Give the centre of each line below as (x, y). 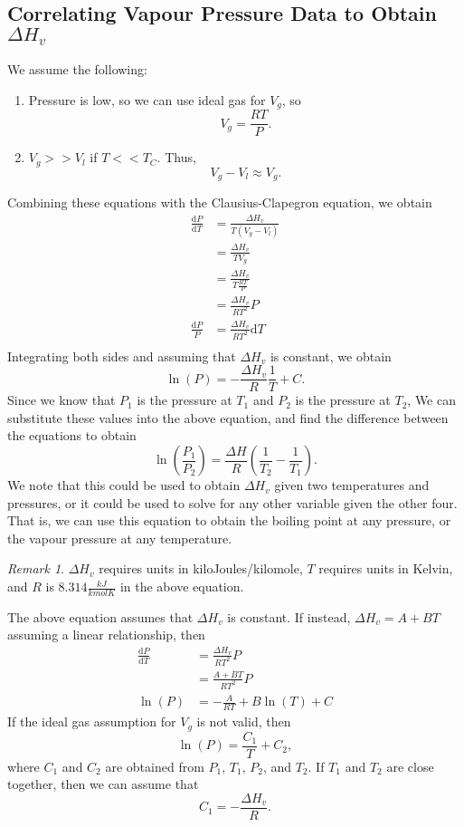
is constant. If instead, (289, 616)
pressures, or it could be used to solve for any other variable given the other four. (232, 502)
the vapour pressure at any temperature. (120, 538)
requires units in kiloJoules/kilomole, (201, 568)
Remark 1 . (36, 568)
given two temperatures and (352, 485)
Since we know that (62, 400)
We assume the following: (77, 69)
